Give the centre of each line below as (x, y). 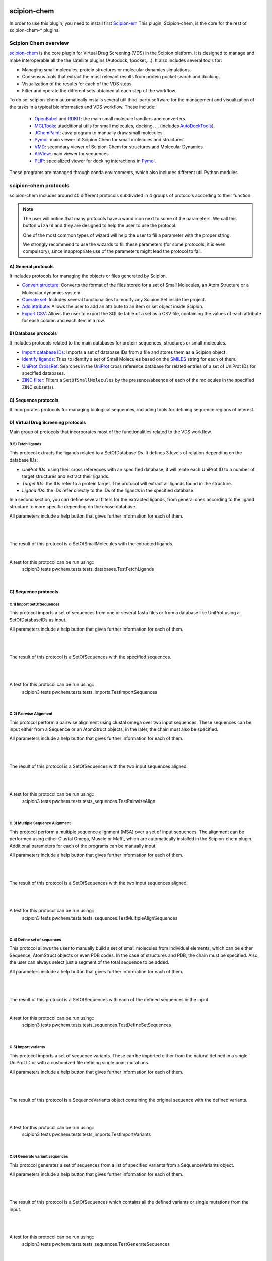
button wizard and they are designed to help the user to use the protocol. (100, 226)
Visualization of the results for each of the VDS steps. (78, 84)
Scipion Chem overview (39, 43)
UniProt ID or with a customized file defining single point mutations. (79, 1063)
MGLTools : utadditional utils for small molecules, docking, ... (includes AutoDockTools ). (125, 126)
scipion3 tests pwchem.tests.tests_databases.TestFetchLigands (88, 569)
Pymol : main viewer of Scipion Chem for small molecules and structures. (110, 140)
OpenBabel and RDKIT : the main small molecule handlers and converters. (110, 119)
